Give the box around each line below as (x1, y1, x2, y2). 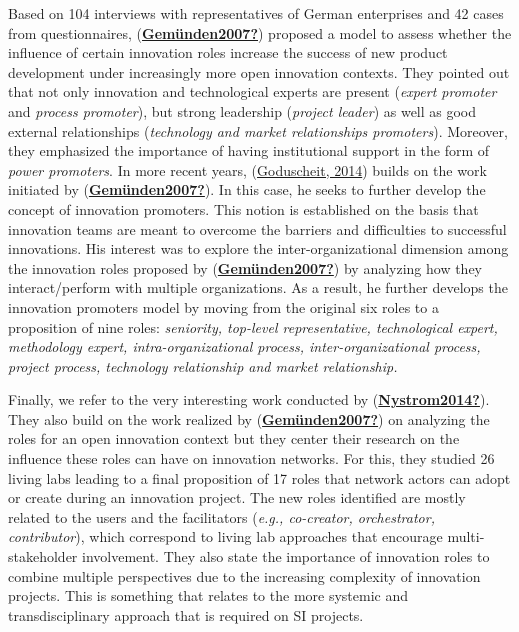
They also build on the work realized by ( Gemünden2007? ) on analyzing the (8, 408, 490, 429)
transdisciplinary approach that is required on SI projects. (8, 604, 364, 625)
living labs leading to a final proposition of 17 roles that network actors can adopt (8, 467, 511, 488)
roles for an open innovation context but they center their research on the (8, 428, 460, 449)
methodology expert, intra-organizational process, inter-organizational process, (8, 336, 481, 357)
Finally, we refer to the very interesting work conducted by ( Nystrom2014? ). (8, 389, 490, 410)
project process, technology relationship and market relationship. (8, 355, 398, 376)
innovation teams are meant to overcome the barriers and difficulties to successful (8, 218, 507, 239)
